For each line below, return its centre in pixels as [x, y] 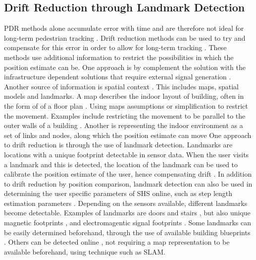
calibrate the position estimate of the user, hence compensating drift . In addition [128, 174]
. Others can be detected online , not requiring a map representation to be [117, 242]
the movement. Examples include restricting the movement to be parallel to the [125, 115]
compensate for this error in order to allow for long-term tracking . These [115, 47]
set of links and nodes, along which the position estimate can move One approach [128, 135]
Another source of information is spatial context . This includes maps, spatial [121, 86]
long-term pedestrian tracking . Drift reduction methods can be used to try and [125, 37]
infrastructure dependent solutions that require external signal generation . [118, 77]
